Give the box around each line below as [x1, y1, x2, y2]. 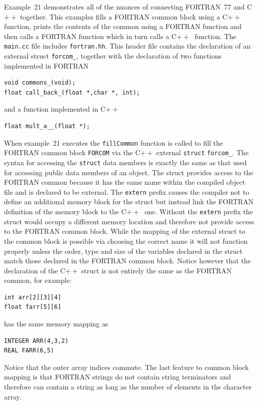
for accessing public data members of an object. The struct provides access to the [4, 167, 253, 177]
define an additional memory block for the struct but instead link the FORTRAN [4, 196, 254, 207]
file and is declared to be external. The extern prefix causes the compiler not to [4, 186, 249, 197]
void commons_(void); [4, 79, 76, 87]
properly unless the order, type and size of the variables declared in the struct [4, 245, 243, 256]
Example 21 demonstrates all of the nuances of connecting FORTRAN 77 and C [4, 2, 252, 12]
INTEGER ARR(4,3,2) [4, 337, 68, 344]
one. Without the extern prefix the [144, 206, 253, 217]
